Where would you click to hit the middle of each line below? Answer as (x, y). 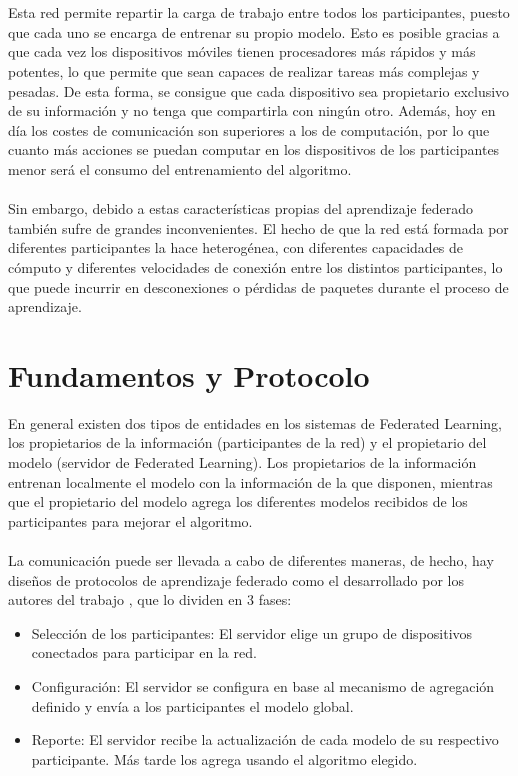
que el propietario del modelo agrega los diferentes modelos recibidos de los (238, 501)
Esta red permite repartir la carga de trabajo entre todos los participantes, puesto (259, 12)
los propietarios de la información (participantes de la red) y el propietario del (247, 442)
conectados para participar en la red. (144, 652)
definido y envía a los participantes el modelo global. (192, 705)
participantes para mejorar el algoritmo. (130, 520)
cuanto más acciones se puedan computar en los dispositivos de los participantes (254, 149)
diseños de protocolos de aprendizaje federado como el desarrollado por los (236, 579)
